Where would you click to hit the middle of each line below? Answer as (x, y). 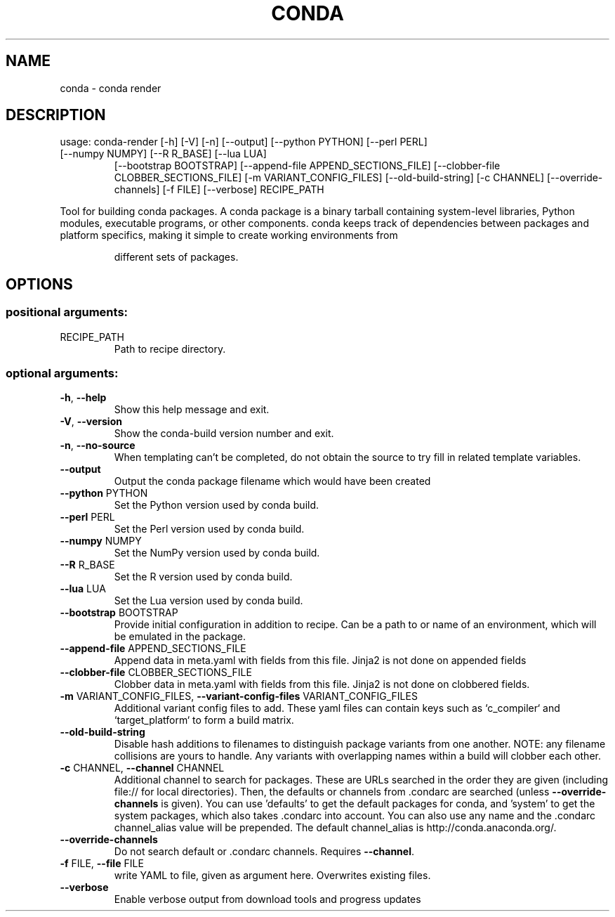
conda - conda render (111, 88)
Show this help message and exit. (192, 410)
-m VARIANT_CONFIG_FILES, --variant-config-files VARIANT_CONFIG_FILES (239, 696)
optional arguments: (62, 373)
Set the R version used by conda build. (203, 577)
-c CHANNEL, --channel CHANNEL (142, 768)
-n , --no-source (98, 446)
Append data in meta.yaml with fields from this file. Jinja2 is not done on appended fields (320, 661)
